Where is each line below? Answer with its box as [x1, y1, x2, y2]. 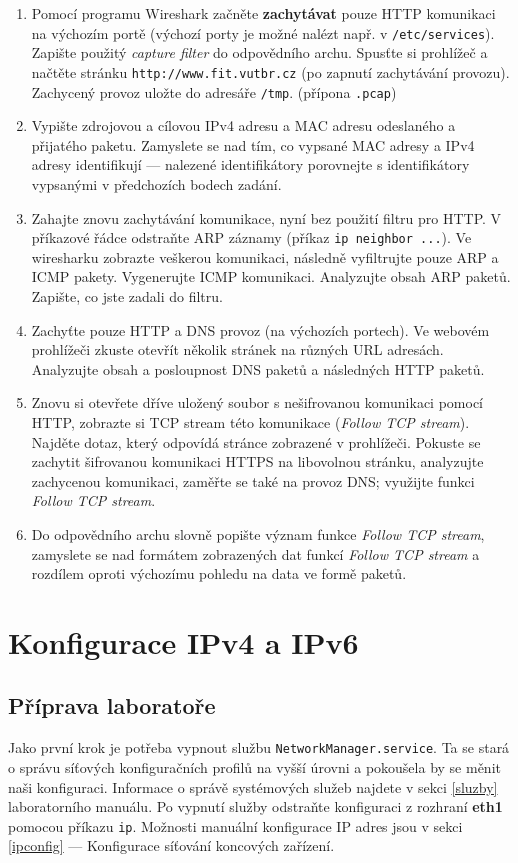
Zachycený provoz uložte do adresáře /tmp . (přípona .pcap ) [31, 81, 397, 102]
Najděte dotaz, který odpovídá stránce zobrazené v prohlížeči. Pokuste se [31, 431, 481, 452]
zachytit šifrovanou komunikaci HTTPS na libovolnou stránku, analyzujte [31, 451, 484, 472]
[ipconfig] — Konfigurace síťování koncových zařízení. [8, 835, 335, 856]
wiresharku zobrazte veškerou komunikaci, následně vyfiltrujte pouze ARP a [31, 246, 499, 267]
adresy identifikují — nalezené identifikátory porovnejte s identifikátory [31, 154, 470, 175]
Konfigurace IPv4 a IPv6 [8, 621, 359, 662]
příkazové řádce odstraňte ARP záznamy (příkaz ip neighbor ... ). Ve [31, 227, 472, 248]
